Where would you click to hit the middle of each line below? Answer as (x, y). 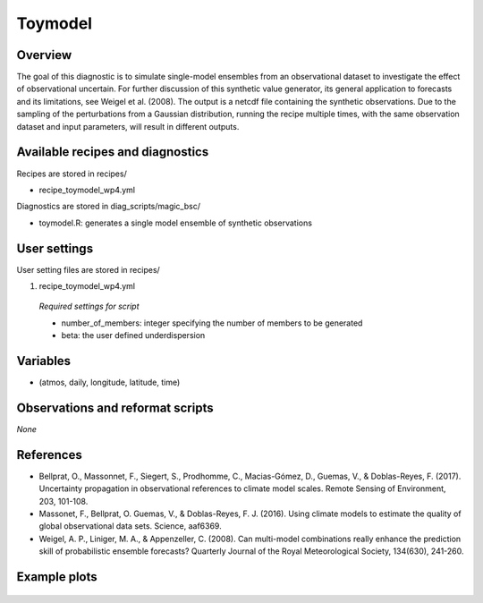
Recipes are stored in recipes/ (72, 174)
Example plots (57, 577)
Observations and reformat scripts (115, 408)
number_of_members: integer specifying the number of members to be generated (212, 323)
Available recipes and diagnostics (113, 152)
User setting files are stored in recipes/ (88, 269)
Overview (44, 55)
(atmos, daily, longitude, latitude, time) (110, 382)
